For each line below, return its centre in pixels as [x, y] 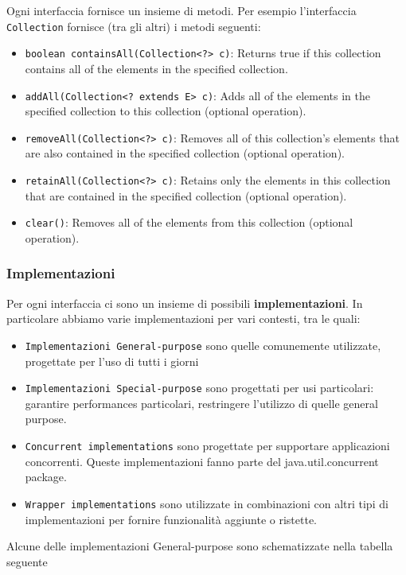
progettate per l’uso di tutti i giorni [112, 361]
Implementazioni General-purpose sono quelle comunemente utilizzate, [203, 345]
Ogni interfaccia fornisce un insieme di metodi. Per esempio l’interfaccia [182, 10]
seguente [27, 561]
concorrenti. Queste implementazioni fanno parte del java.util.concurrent [202, 461]
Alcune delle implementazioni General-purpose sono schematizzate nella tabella [200, 546]
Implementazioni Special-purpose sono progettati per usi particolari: [199, 388]
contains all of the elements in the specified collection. [156, 68]
